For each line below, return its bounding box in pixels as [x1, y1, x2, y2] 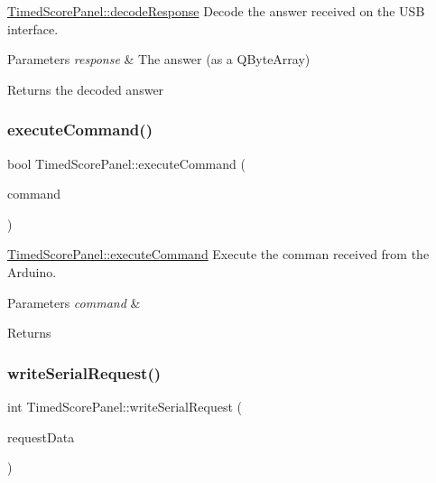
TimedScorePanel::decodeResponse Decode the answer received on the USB [7, 2, 425, 20]
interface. [7, 19, 59, 38]
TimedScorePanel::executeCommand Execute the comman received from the [7, 245, 430, 264]
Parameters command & [7, 293, 141, 311]
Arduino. [7, 262, 57, 281]
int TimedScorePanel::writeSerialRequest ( [7, 396, 242, 415]
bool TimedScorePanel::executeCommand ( [7, 153, 246, 172]
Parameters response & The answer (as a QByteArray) [7, 50, 311, 69]
